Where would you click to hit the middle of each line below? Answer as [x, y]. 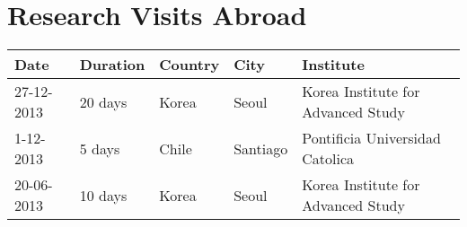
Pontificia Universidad [371, 138]
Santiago [261, 148]
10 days [103, 195]
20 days [103, 101]
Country [189, 65]
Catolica [328, 159]
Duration [112, 65]
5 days [100, 148]
